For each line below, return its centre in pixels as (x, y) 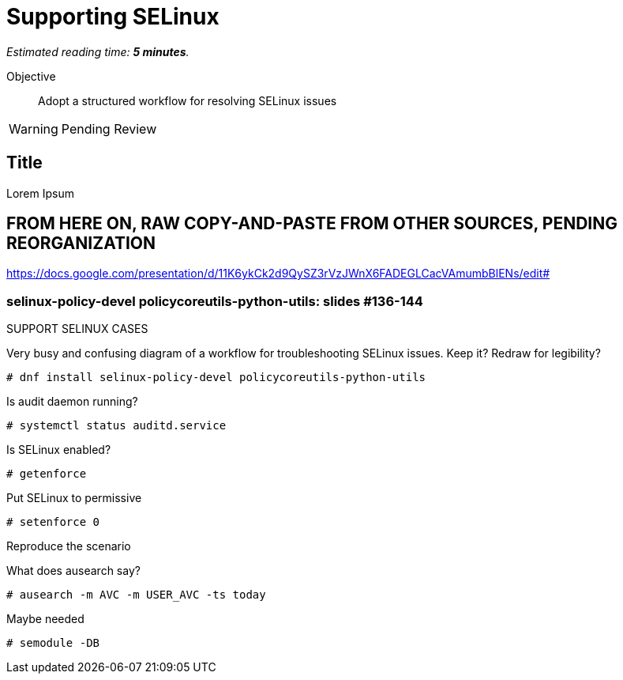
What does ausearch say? (73, 571)
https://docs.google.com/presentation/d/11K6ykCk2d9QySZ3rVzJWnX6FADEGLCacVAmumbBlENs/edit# (278, 274)
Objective (31, 76)
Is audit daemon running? (72, 402)
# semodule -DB (53, 643)
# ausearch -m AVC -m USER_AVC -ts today (136, 595)
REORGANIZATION (81, 244)
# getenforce (47, 474)
